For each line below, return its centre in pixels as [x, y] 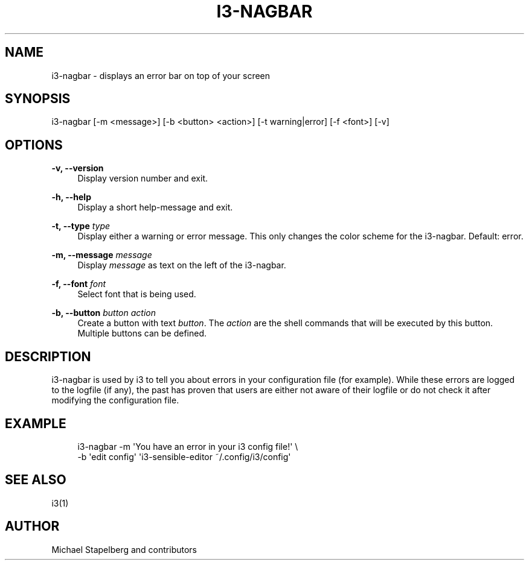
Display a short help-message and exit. [155, 207]
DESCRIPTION [48, 356]
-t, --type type [81, 226]
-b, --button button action [104, 313]
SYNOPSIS [38, 99]
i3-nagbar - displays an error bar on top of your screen [161, 75]
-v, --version [78, 168]
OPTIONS [34, 145]
